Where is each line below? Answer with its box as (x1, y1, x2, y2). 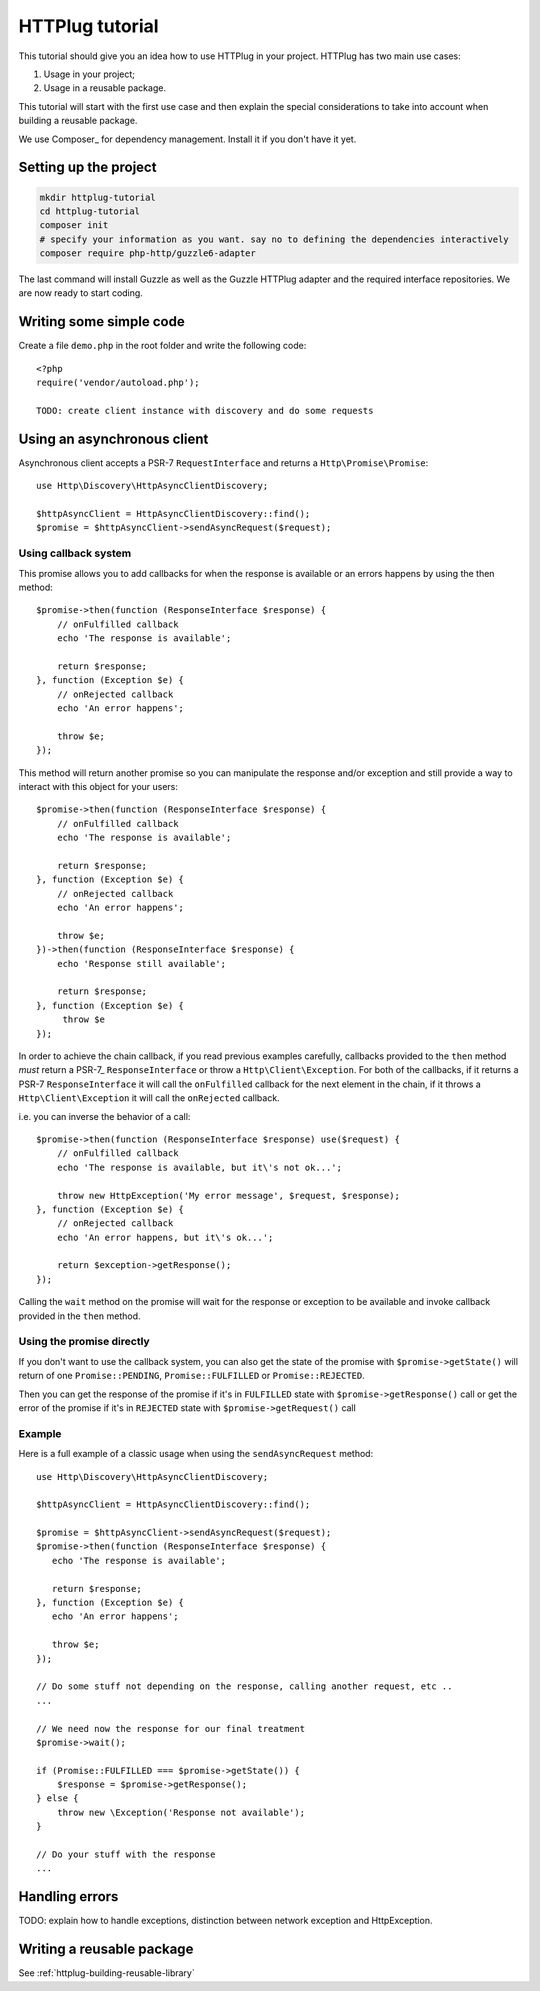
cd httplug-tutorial (39, 205, 140, 217)
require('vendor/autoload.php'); (36, 377, 200, 389)
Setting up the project (18, 159, 157, 176)
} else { (36, 1793, 79, 1804)
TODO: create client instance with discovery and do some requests (36, 405, 374, 416)
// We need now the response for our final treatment (36, 1723, 305, 1734)
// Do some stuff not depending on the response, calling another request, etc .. (36, 1681, 453, 1692)
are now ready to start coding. (18, 287, 144, 299)
